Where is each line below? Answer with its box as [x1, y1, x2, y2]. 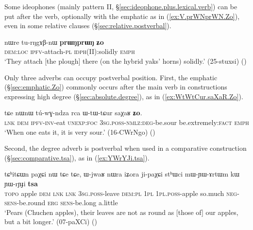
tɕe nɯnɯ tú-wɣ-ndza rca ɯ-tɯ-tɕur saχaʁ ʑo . [4, 107, 142, 118]
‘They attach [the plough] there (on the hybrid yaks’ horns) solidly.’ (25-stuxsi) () [4, 55, 247, 66]
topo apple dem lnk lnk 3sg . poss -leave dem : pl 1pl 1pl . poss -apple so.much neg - [4, 188, 239, 198]
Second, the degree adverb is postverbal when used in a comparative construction [4, 143, 247, 153]
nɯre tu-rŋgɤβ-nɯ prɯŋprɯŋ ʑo [4, 36, 104, 47]
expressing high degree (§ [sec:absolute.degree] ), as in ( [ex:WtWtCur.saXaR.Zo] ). [4, 91, 243, 101]
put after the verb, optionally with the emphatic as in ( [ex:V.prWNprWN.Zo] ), [4, 11, 240, 21]
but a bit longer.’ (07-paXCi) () [4, 216, 98, 227]
